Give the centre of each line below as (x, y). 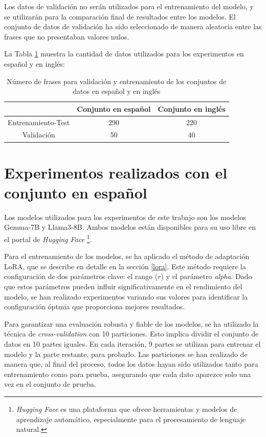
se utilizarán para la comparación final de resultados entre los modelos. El (120, 16)
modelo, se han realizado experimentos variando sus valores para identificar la (126, 296)
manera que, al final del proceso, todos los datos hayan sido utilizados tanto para (131, 364)
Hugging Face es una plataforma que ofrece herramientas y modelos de (127, 409)
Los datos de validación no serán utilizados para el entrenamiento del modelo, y (129, 6)
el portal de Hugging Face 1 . (48, 238)
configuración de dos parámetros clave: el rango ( (81, 276)
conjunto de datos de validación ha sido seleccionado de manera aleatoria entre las (133, 26)
